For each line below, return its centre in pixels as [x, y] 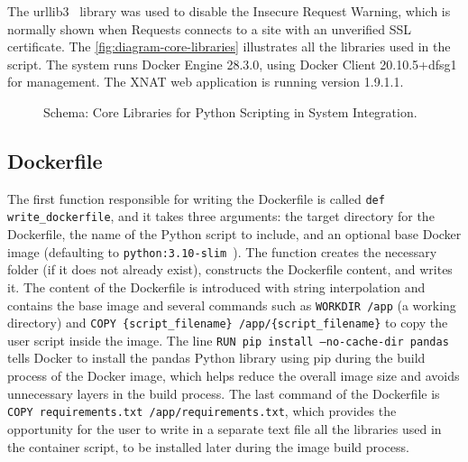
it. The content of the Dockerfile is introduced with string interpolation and [216, 286]
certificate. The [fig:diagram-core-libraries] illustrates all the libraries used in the [229, 46]
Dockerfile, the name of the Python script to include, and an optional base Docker [234, 234]
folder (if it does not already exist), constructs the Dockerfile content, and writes [230, 269]
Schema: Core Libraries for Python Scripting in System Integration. [230, 111]
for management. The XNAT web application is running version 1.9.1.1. [206, 82]
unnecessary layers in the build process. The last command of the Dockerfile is [224, 393]
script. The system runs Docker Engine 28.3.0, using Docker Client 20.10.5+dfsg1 [232, 64]
